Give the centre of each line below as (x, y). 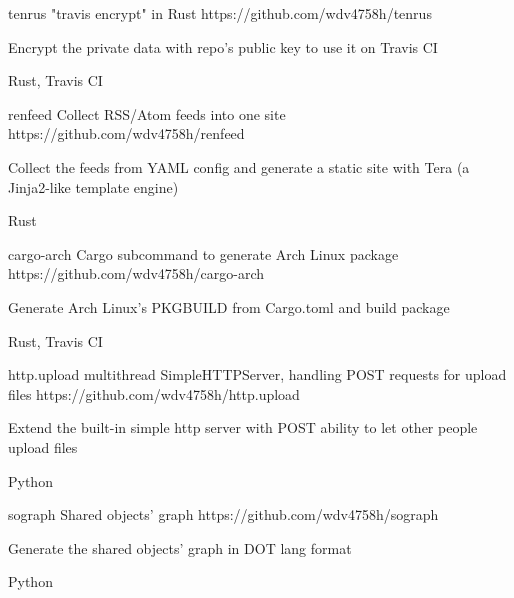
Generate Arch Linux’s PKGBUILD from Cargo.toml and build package (229, 306)
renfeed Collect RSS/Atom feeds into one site (147, 113)
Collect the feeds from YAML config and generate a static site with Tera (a (239, 166)
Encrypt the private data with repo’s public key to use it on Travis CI (223, 46)
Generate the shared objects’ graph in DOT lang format (180, 547)
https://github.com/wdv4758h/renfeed (126, 133)
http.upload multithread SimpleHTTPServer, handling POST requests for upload (257, 374)
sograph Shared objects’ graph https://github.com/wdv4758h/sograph (223, 514)
